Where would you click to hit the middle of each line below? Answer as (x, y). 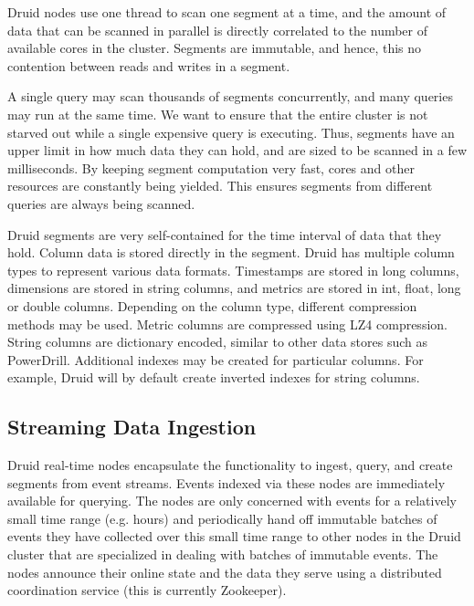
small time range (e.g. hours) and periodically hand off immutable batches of (222, 518)
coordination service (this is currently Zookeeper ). (147, 590)
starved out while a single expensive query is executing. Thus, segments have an (231, 132)
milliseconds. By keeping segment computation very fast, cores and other (211, 167)
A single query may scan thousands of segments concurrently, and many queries (230, 96)
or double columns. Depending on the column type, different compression (212, 305)
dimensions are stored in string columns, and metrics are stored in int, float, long (234, 288)
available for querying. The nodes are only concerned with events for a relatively (232, 501)
